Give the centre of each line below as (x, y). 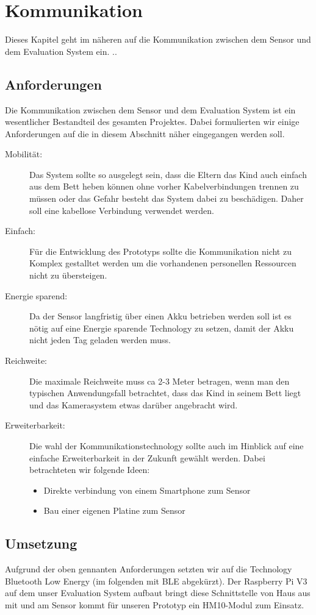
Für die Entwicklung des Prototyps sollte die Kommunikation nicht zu (160, 251)
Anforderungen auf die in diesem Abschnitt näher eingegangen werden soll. (145, 133)
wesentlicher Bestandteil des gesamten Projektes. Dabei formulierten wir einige (152, 122)
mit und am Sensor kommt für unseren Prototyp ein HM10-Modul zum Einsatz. (155, 604)
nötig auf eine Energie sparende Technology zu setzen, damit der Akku (162, 328)
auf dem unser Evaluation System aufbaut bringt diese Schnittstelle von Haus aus (158, 593)
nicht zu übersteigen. (68, 275)
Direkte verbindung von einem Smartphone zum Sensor (147, 490)
